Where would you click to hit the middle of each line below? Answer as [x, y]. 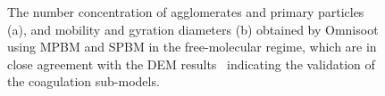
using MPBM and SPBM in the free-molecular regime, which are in [192, 47]
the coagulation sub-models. [84, 81]
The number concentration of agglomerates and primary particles [186, 12]
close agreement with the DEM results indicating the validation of [191, 64]
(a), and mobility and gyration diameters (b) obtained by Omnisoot [193, 29]
